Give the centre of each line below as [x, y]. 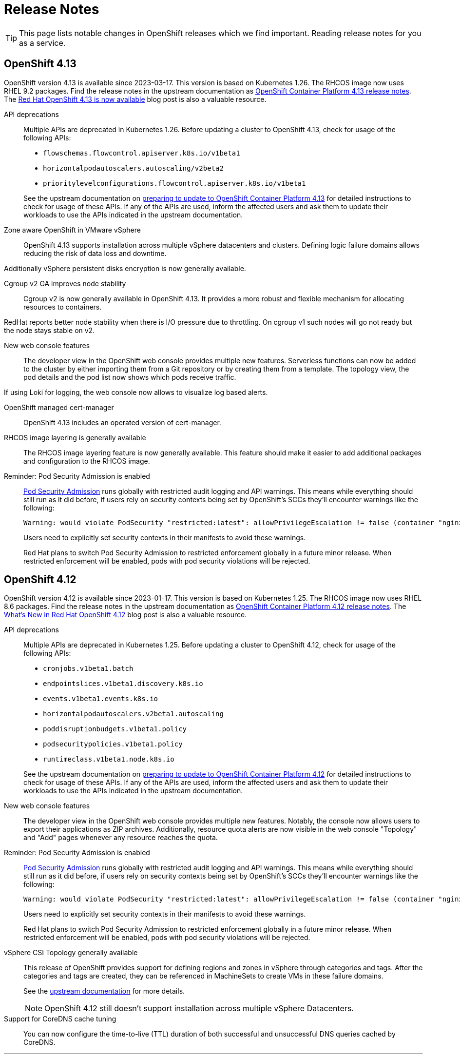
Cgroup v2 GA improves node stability [65, 283]
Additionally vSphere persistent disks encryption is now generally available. [125, 268]
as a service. [42, 43]
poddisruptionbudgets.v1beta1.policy [115, 729]
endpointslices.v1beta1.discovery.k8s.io [123, 684]
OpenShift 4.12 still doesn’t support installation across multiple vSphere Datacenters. [199, 1009]
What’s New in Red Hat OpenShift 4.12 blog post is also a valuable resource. [125, 615]
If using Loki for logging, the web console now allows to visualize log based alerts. [136, 392]
